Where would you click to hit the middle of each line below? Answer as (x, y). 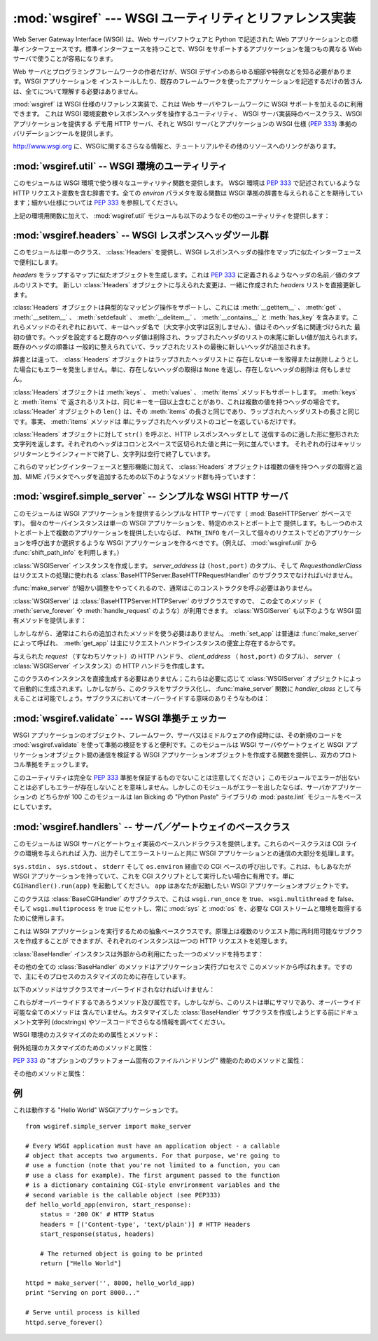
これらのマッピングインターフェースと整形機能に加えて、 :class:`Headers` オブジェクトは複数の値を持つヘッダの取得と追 (188, 467)
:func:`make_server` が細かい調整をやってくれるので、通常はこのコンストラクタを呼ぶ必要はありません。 (164, 588)
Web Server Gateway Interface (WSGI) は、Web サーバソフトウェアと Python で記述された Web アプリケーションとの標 (185, 39)
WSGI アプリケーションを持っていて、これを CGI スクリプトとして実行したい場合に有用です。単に (154, 876)
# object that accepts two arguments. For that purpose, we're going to (153, 1156)
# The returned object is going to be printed (121, 1253)
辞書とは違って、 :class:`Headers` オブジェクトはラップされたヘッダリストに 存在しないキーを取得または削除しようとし (186, 359)
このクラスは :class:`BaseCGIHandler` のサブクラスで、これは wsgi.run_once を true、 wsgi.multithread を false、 (185, 899)
